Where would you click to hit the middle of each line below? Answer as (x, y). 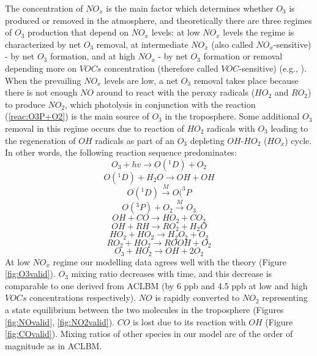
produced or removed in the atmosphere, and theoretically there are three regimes (158, 20)
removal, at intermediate (142, 44)
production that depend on (78, 32)
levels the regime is (259, 32)
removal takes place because (246, 80)
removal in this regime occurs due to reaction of (95, 128)
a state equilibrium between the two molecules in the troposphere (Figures (144, 309)
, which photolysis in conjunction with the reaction (160, 104)
